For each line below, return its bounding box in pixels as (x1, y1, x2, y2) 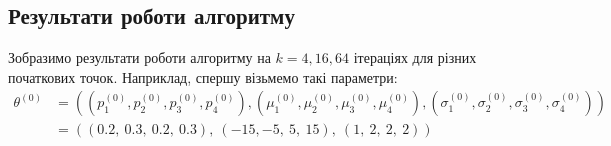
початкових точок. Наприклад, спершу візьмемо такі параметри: (8, 66, 398, 87)
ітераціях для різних (353, 47, 477, 68)
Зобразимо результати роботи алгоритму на (8, 47, 271, 68)
